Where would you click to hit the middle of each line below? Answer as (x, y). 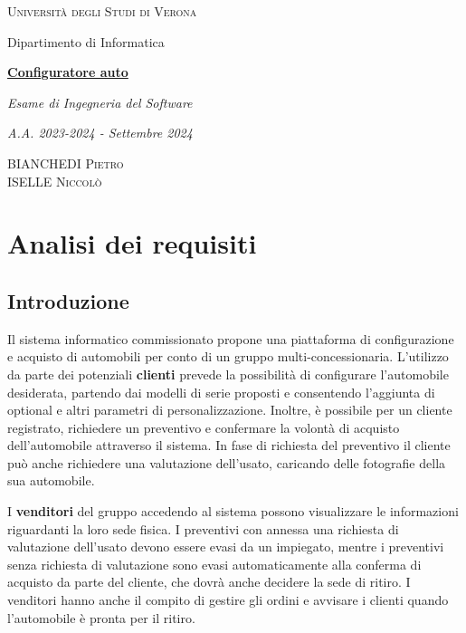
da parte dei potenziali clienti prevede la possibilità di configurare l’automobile (228, 374)
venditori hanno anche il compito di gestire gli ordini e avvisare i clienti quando (228, 600)
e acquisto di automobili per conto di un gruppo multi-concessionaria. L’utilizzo (228, 356)
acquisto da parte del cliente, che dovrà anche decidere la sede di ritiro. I (209, 582)
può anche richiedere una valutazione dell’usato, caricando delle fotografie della (227, 462)
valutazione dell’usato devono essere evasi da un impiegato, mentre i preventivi (226, 547)
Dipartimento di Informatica (86, 41)
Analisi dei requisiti (132, 243)
